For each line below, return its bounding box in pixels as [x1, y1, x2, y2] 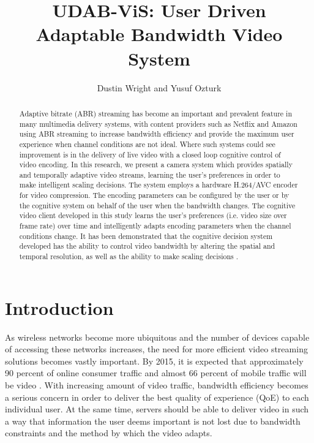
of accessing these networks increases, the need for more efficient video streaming [5, 343, 308, 355]
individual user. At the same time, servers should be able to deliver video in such [5, 403, 309, 415]
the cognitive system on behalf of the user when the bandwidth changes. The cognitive [19, 200, 296, 210]
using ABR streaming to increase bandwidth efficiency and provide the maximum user [19, 129, 294, 139]
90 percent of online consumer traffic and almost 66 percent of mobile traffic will [5, 366, 307, 379]
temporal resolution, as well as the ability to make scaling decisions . [19, 251, 238, 262]
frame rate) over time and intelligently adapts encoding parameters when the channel [19, 221, 291, 231]
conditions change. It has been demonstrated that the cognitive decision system [19, 230, 273, 241]
